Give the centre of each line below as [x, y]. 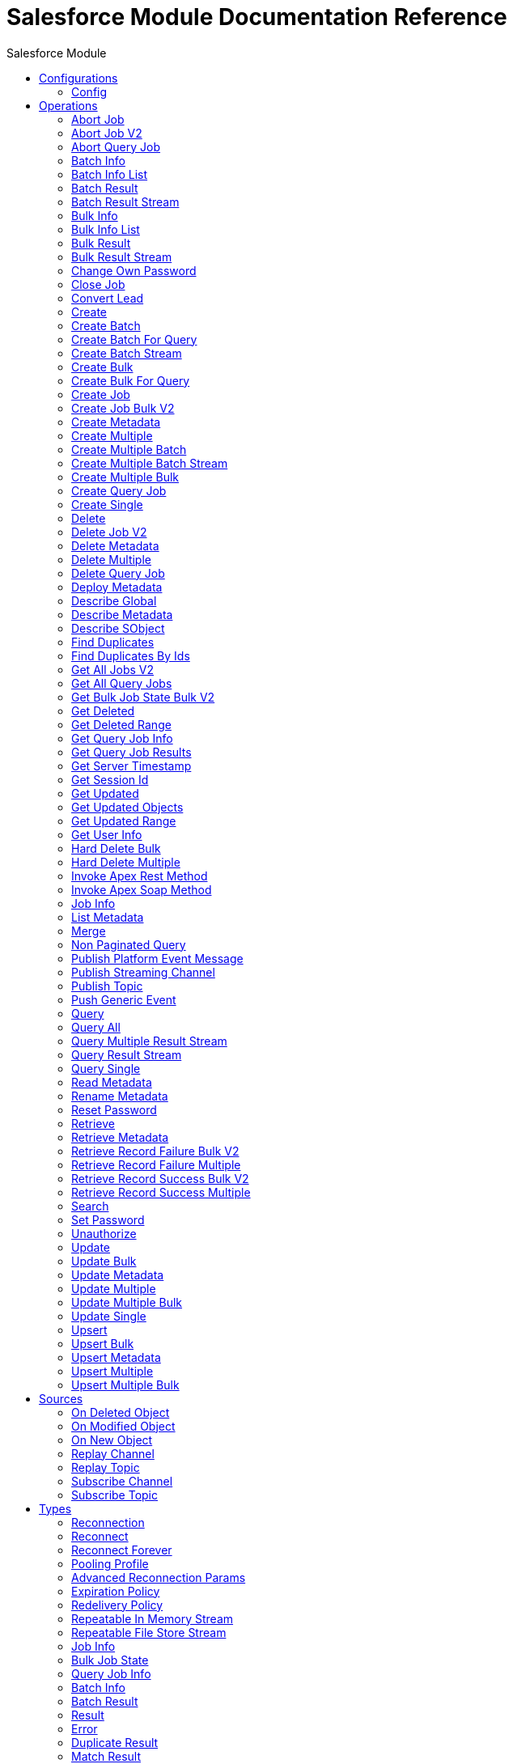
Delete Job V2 [109, 532]
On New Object [112, 1440]
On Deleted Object [121, 1412]
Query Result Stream [127, 1054]
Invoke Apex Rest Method [140, 876]
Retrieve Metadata [120, 1137]
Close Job [98, 284]
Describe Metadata [122, 614]
